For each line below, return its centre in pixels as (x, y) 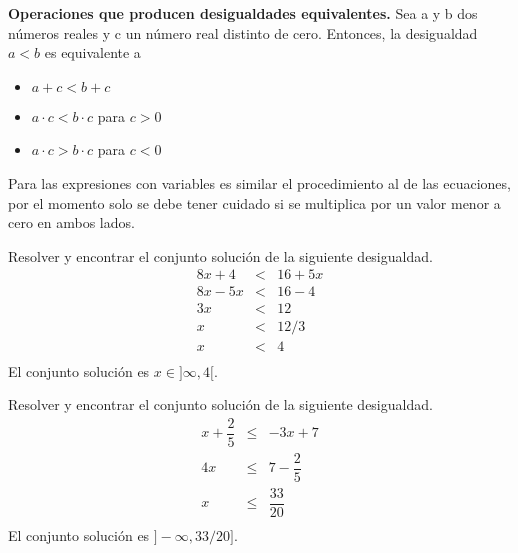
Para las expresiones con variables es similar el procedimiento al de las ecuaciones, (259, 182)
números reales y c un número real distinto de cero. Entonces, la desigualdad (243, 32)
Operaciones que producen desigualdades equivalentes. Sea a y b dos (243, 13)
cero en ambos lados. (71, 222)
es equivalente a (92, 52)
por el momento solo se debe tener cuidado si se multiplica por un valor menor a (254, 202)
